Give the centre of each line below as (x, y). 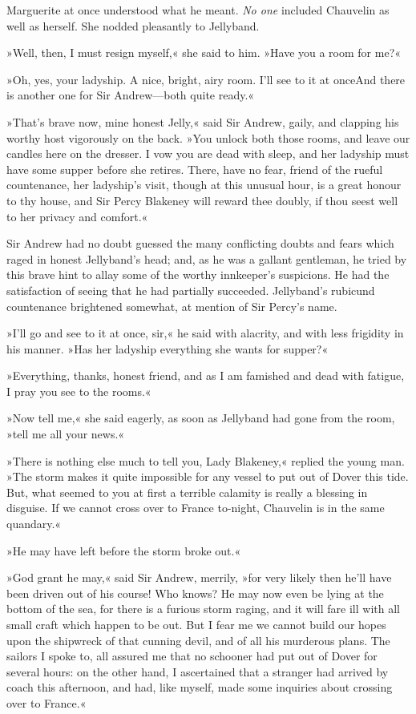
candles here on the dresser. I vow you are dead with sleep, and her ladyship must (208, 153)
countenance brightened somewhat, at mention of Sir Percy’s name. (172, 306)
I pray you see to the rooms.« (79, 391)
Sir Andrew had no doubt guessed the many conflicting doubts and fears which (200, 243)
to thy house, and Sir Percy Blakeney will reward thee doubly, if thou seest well (202, 200)
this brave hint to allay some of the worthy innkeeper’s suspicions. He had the (198, 274)
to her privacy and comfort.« (77, 216)
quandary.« (34, 524)
